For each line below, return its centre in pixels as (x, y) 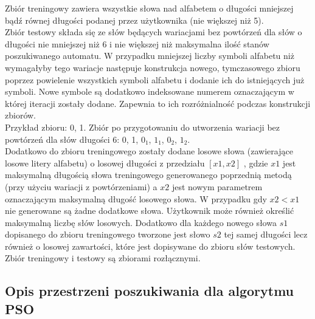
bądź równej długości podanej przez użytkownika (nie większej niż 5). (134, 20)
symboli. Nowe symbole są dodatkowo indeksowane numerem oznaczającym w (150, 91)
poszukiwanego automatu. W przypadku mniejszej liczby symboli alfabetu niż (150, 56)
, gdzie (256, 163)
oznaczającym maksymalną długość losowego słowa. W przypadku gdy (136, 198)
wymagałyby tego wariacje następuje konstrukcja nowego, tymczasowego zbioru (153, 67)
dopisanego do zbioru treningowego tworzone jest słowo (108, 234)
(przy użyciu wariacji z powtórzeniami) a (81, 186)
